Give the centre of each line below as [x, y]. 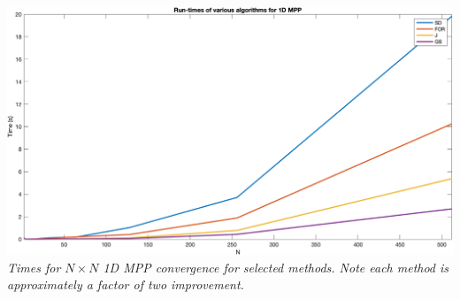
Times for [34, 267]
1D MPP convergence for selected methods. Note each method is [276, 267]
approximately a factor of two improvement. [126, 284]
